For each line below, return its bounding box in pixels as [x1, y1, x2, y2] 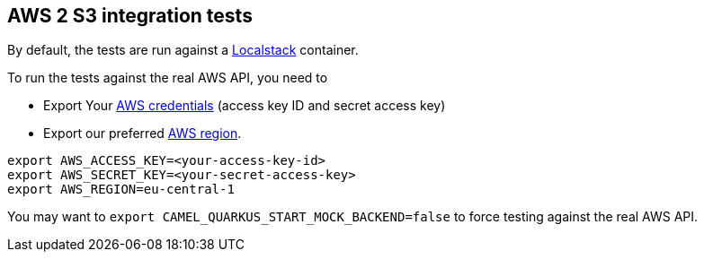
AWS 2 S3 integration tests [7, 4, 253, 27]
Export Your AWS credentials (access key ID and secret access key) [43, 98, 446, 114]
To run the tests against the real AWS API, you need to [7, 70, 328, 86]
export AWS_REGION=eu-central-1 [7, 182, 235, 197]
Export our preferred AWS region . [43, 125, 242, 142]
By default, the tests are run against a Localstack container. [7, 42, 359, 58]
